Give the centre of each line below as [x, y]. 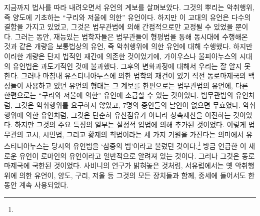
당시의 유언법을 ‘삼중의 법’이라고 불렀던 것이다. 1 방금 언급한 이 [149, 145]
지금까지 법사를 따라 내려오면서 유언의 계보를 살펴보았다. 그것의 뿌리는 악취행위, [129, 7]
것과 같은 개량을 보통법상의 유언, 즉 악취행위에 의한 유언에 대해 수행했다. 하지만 [128, 46]
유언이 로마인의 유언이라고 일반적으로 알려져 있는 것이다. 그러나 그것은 [129, 155]
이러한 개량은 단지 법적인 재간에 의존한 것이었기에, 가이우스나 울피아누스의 [121, 56]
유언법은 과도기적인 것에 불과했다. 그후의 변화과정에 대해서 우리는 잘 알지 [127, 66]
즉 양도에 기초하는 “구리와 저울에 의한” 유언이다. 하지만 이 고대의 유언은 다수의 [127, 17]
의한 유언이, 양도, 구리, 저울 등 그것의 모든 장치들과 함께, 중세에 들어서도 [132, 175]
